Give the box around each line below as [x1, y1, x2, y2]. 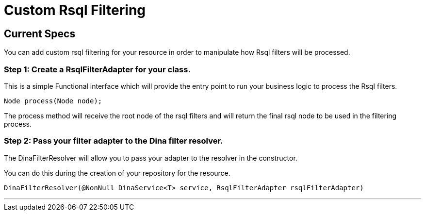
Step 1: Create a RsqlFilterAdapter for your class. [4, 64, 191, 74]
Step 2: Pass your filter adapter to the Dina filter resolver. [4, 136, 223, 146]
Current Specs [4, 27, 76, 40]
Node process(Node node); [4, 97, 102, 105]
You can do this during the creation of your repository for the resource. [4, 168, 230, 177]
